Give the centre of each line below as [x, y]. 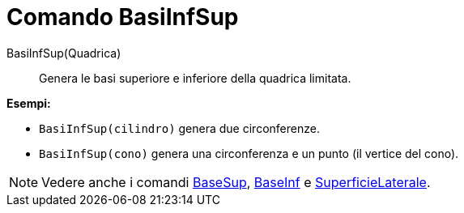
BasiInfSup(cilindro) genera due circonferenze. [179, 128]
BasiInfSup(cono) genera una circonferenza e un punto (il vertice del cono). [249, 153]
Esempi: [29, 103]
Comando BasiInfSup [123, 17]
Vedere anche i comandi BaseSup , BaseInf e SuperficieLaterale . [236, 182]
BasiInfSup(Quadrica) [64, 53]
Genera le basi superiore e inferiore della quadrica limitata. [195, 78]
